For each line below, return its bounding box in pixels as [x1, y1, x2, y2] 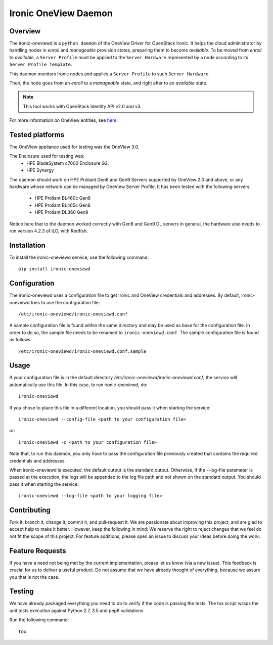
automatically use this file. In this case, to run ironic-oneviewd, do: [9, 382, 148, 388]
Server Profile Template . [9, 61, 72, 68]
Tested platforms [9, 130, 65, 139]
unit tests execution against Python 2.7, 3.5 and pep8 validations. [9, 607, 145, 614]
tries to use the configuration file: [30, 299, 100, 305]
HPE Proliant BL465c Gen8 [34, 202, 91, 208]
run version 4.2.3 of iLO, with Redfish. [9, 228, 88, 234]
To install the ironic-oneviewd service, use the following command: [9, 254, 149, 260]
